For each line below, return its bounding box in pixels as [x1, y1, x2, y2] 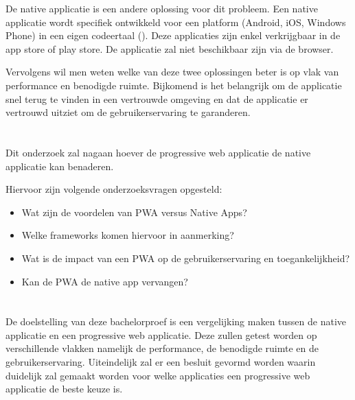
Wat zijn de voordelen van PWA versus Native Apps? [21, 204, 247, 219]
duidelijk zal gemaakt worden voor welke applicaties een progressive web [5, 368, 310, 382]
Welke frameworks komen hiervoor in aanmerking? [21, 228, 234, 242]
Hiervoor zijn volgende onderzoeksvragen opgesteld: [5, 182, 222, 196]
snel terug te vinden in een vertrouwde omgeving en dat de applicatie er [5, 91, 308, 106]
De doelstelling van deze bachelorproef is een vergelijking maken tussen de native [5, 314, 347, 329]
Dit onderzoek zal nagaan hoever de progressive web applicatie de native [5, 145, 311, 159]
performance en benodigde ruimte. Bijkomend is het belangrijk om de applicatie [5, 78, 342, 92]
